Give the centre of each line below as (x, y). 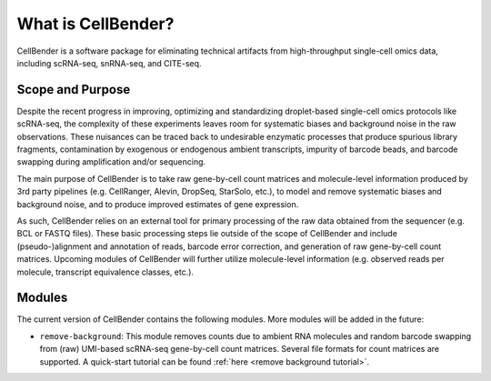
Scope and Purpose (74, 90)
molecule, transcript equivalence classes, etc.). (105, 272)
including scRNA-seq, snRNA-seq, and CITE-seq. (109, 63)
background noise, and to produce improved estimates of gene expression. (158, 204)
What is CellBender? (95, 24)
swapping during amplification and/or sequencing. (111, 162)
